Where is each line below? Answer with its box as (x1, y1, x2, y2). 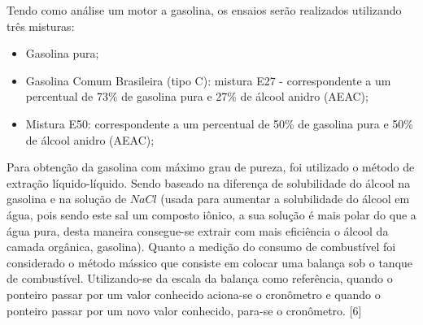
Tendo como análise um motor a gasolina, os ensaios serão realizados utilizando (7, 2, 402, 18)
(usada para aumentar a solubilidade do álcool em (160, 190, 410, 207)
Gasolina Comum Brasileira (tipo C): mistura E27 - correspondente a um (25, 71, 391, 89)
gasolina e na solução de (7, 190, 127, 207)
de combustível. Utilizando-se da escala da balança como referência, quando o (7, 270, 393, 287)
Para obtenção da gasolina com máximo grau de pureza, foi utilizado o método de (7, 158, 415, 175)
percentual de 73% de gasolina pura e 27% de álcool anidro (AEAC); (25, 88, 368, 105)
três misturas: (7, 17, 75, 34)
